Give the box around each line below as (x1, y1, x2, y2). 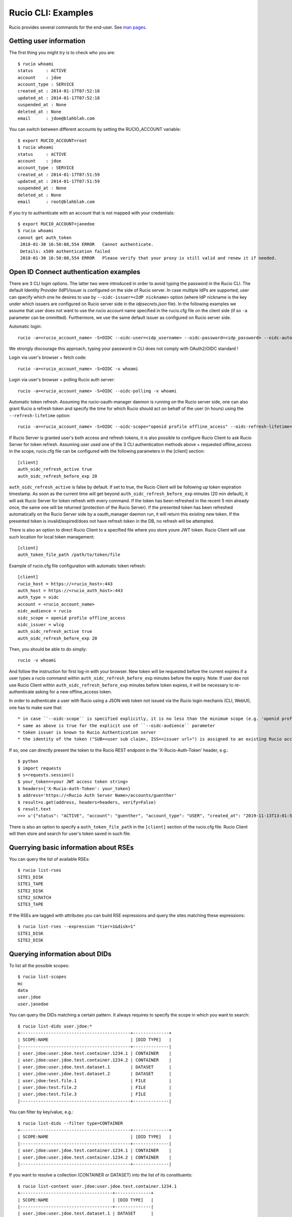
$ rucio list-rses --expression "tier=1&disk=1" (18, 924, 136, 929)
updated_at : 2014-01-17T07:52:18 (18, 95, 100, 101)
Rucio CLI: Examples (9, 7, 93, 18)
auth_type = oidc (18, 594, 59, 600)
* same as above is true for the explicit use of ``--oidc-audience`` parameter (18, 723, 216, 728)
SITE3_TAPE (18, 902, 44, 907)
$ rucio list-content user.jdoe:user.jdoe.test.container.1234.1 (18, 1183, 177, 1189)
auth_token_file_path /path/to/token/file (18, 552, 121, 557)
